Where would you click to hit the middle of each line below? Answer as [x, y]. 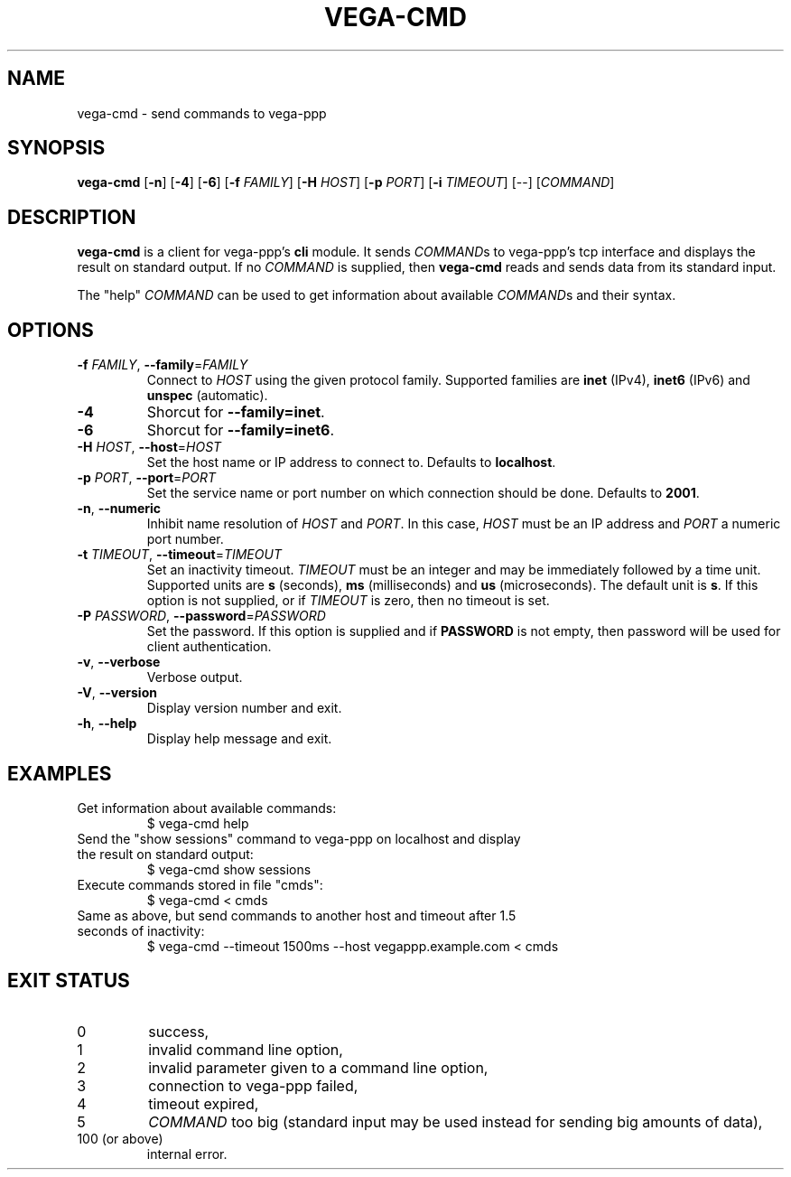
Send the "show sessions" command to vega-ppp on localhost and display [299, 838]
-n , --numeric [119, 509]
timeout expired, [204, 1103]
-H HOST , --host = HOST [149, 447]
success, [179, 1031]
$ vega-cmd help [198, 823]
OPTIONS [51, 330]
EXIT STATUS [69, 981]
